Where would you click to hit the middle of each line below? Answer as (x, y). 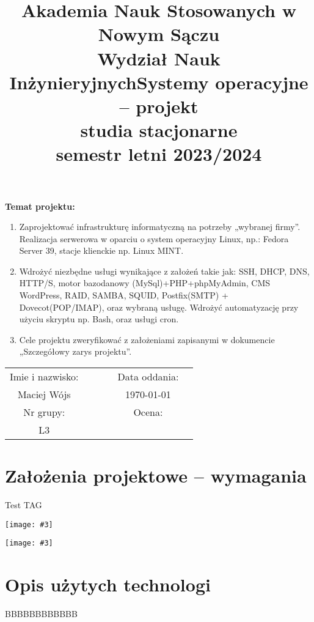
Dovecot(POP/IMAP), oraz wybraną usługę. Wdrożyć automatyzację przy (159, 307)
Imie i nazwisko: (44, 377)
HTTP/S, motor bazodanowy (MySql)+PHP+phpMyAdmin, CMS (145, 283)
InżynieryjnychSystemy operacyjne (159, 82)
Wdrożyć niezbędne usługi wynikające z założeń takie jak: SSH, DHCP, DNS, (164, 271)
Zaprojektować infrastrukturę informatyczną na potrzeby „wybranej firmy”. (160, 227)
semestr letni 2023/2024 (159, 154)
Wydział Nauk (159, 58)
